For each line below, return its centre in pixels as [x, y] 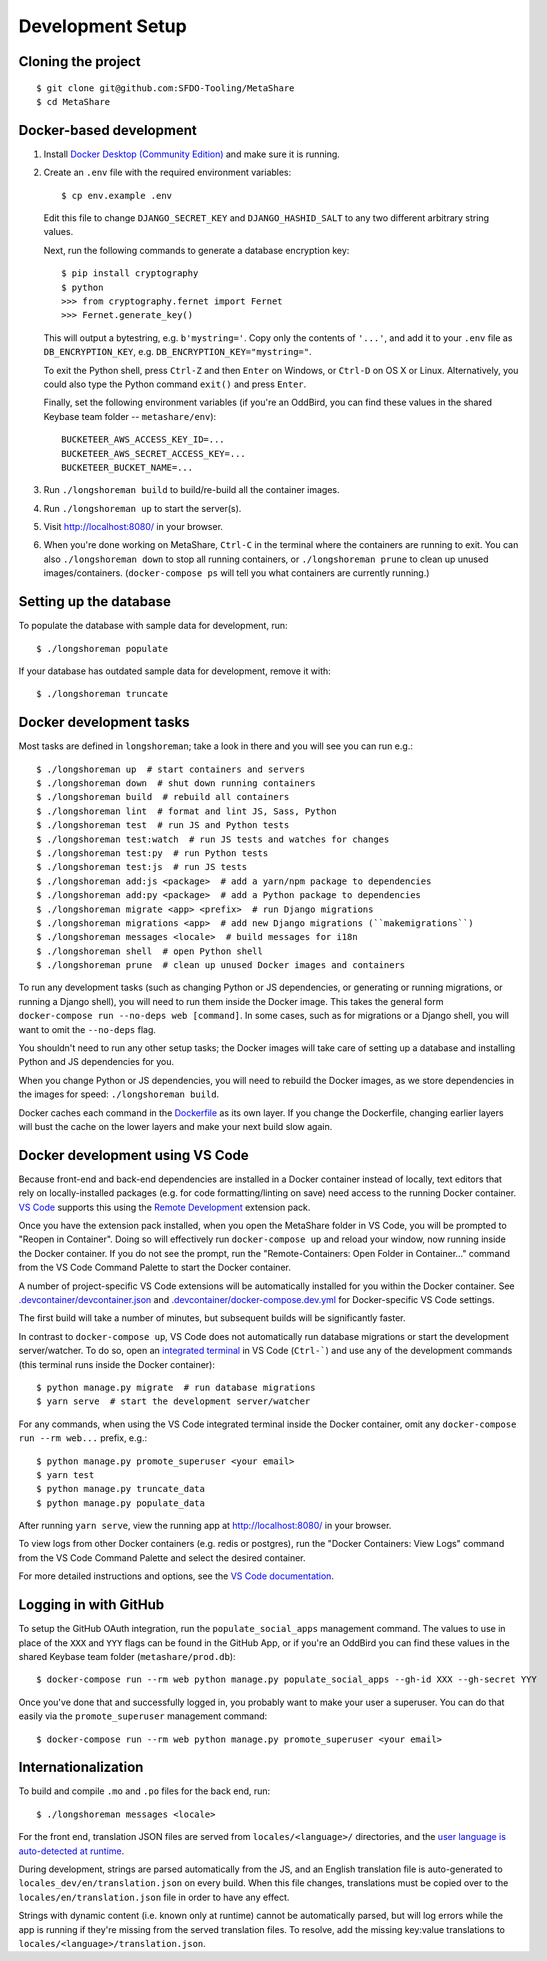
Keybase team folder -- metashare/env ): [130, 416]
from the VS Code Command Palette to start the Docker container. [155, 1267]
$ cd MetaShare [73, 101]
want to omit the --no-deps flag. [87, 1029]
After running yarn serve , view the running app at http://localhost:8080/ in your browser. [205, 1526]
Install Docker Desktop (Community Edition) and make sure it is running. [191, 154]
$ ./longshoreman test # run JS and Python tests [163, 825]
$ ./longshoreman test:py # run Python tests [152, 853]
